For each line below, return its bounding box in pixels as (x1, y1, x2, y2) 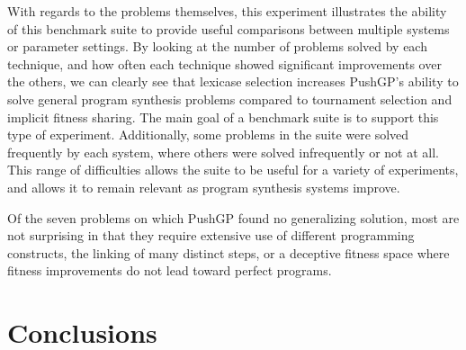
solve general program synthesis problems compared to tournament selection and (7, 89, 453, 108)
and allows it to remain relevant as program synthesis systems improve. (7, 177, 400, 196)
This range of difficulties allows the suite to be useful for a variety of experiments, (7, 160, 459, 179)
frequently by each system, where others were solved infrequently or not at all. (7, 142, 440, 161)
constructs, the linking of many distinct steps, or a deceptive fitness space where (7, 243, 450, 262)
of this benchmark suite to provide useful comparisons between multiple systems (7, 19, 450, 38)
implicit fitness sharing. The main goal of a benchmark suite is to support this (7, 107, 439, 126)
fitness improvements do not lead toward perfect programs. (7, 261, 332, 280)
